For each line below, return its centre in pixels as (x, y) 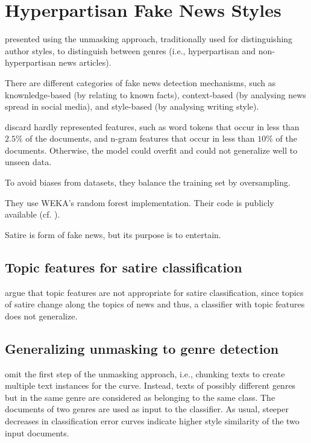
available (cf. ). (33, 214)
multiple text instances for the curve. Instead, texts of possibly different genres (150, 385)
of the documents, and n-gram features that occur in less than (140, 138)
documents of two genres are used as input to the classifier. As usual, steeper (147, 409)
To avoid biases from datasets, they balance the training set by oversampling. (148, 182)
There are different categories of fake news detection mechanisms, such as (140, 82)
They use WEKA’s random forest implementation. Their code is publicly (140, 202)
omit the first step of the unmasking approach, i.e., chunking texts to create (145, 373)
